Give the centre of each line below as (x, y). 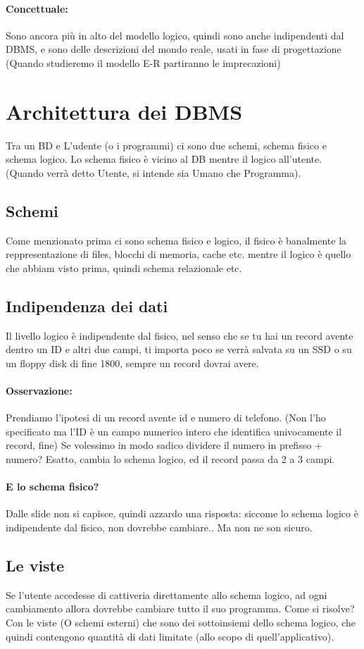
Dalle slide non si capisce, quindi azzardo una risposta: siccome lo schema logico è (182, 513)
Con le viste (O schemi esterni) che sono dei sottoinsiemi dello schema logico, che (181, 622)
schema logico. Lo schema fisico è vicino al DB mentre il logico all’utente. (164, 159)
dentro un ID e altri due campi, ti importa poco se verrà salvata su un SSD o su (179, 349)
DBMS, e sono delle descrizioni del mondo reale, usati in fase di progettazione (174, 49)
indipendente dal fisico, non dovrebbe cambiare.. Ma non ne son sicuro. (159, 527)
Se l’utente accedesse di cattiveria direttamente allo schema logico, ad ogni (167, 594)
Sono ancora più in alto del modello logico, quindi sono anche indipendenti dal (175, 35)
